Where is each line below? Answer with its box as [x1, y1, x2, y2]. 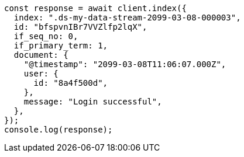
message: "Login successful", [23, 97, 162, 106]
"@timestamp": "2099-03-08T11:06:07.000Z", [23, 60, 226, 69]
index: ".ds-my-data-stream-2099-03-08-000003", [13, 13, 241, 22]
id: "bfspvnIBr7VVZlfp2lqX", [13, 22, 147, 32]
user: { [23, 69, 59, 78]
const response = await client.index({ [4, 4, 187, 13]
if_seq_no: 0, [13, 32, 78, 41]
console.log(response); [4, 125, 113, 134]
